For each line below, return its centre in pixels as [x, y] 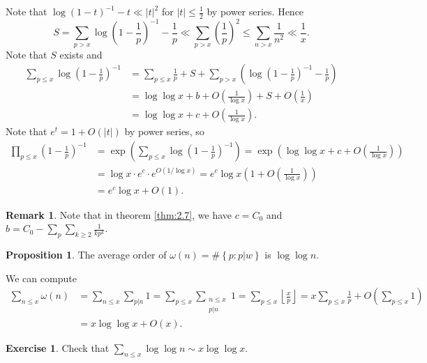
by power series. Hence [255, 11]
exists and [81, 54]
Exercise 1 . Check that [58, 347]
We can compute [41, 278]
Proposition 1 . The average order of [86, 254]
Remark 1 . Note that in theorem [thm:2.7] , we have [119, 214]
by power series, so [164, 131]
